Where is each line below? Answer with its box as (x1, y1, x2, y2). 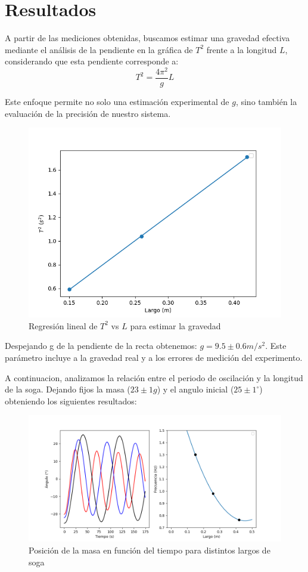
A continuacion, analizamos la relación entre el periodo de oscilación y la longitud (5, 371, 303, 384)
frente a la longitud (206, 43, 277, 55)
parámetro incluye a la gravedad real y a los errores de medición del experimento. (5, 351, 303, 364)
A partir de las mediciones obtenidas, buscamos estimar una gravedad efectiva (5, 32, 290, 44)
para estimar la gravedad (130, 319, 221, 332)
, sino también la (235, 95, 297, 108)
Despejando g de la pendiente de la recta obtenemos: (5, 339, 197, 352)
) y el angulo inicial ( (157, 383, 234, 395)
